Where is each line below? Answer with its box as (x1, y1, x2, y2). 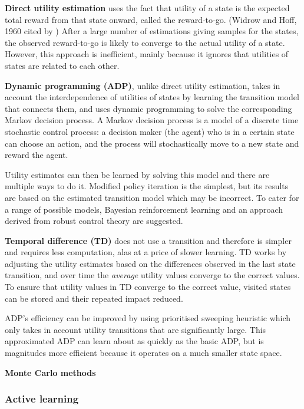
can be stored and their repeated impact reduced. (5, 292, 183, 304)
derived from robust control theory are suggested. (5, 215, 183, 227)
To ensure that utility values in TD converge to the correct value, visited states (5, 281, 291, 293)
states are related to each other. (5, 59, 120, 71)
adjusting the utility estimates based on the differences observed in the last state (5, 257, 296, 269)
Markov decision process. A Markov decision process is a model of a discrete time (5, 114, 299, 126)
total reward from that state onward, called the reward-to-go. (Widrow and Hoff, (5, 13, 297, 25)
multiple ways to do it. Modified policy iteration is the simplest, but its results (5, 180, 289, 192)
